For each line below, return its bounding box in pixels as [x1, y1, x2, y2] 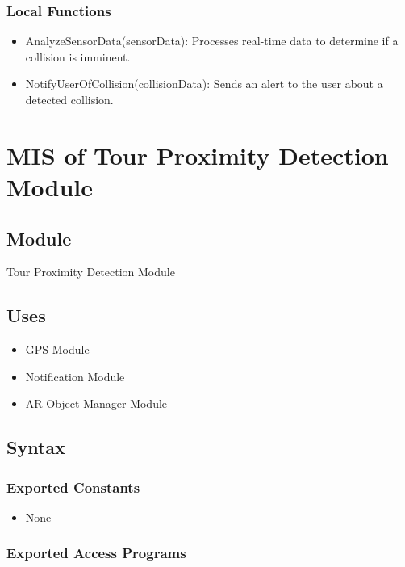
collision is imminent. [25, 48, 131, 65]
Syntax [6, 435, 65, 460]
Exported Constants [6, 477, 140, 497]
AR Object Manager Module [25, 395, 168, 412]
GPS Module [25, 341, 90, 358]
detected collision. [25, 91, 114, 107]
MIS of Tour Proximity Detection [6, 138, 389, 171]
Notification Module [25, 367, 125, 384]
